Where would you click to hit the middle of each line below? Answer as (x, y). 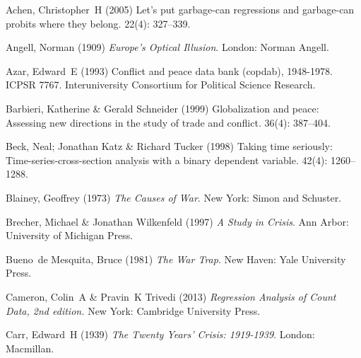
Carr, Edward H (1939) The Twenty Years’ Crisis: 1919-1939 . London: (160, 334)
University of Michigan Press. (70, 235)
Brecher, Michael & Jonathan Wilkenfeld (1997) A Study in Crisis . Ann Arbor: (177, 221)
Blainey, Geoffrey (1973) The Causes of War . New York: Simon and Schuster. (174, 197)
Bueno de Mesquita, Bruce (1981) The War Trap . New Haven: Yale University (176, 259)
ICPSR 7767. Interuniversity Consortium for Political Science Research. (161, 85)
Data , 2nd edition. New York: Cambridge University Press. (133, 310)
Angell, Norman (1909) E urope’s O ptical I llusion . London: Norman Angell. (167, 47)
